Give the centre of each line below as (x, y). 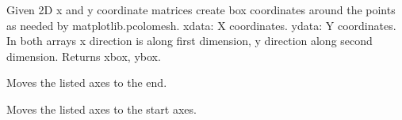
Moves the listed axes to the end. (87, 82)
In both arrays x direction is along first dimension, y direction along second (190, 41)
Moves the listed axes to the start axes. (101, 109)
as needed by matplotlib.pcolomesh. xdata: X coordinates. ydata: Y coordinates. (201, 25)
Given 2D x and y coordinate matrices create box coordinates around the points (201, 9)
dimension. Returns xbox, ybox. (84, 56)
